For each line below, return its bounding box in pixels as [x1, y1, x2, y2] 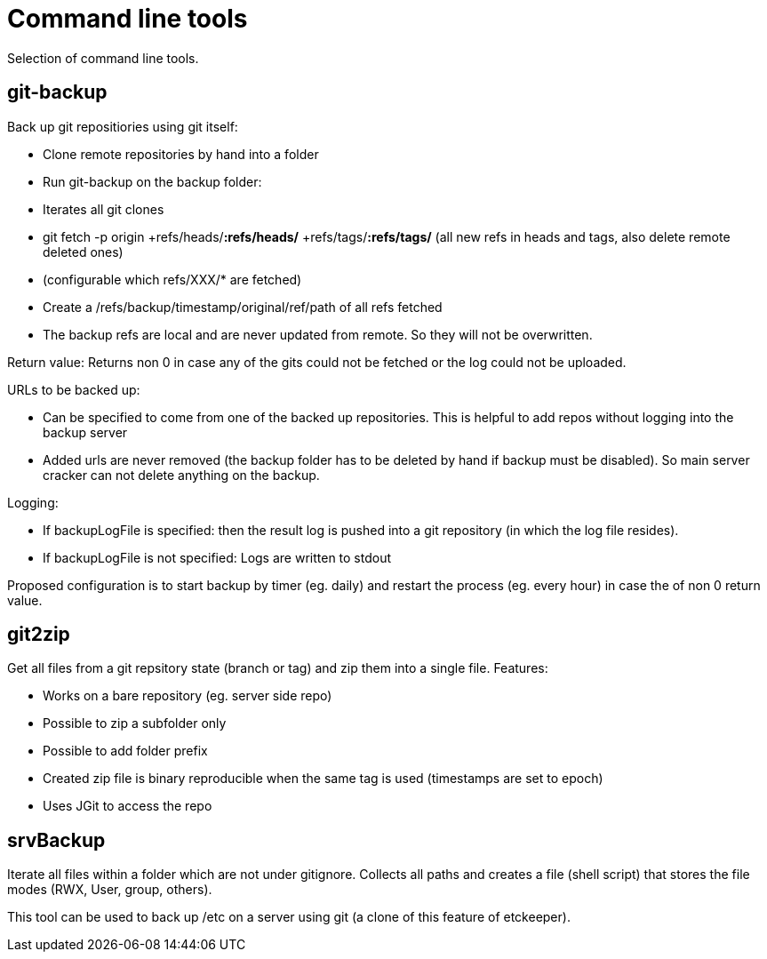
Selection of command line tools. [7, 50, 199, 66]
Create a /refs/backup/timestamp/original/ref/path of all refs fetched [43, 299, 443, 315]
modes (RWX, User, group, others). [7, 882, 212, 898]
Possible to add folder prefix [43, 743, 208, 759]
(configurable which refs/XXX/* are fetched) [43, 271, 302, 287]
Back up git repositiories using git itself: [7, 118, 238, 134]
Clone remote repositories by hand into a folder [43, 146, 319, 162]
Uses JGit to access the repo [43, 798, 212, 814]
